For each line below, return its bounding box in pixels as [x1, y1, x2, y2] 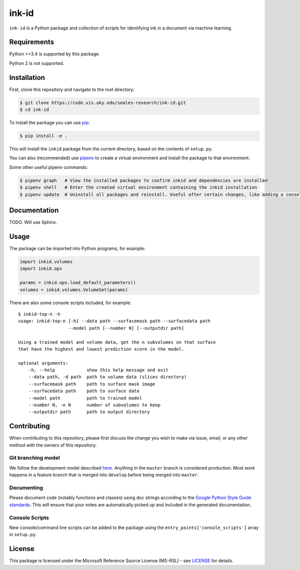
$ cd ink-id [19, 107, 49, 112]
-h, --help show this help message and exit [28, 367, 168, 373]
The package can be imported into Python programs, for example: [9, 245, 145, 252]
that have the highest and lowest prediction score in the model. [18, 346, 184, 352]
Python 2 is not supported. [9, 60, 64, 66]
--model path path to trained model [28, 395, 142, 401]
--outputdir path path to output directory [28, 409, 150, 415]
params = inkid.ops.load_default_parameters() [19, 280, 136, 286]
